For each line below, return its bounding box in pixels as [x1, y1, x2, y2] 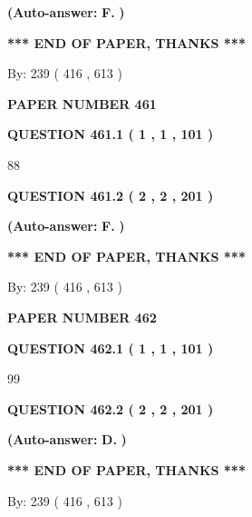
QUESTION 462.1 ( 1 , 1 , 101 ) [7, 338, 214, 357]
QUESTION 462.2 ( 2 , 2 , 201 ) [7, 399, 214, 418]
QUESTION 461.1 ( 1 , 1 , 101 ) [7, 124, 214, 144]
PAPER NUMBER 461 [7, 94, 157, 113]
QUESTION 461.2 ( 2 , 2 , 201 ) [7, 185, 214, 204]
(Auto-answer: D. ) [7, 430, 127, 449]
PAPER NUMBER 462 [7, 307, 157, 326]
